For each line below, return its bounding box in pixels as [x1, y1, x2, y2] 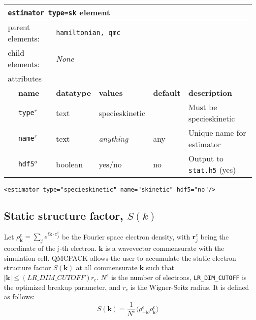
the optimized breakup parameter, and [4, 281, 121, 292]
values [98, 87, 123, 98]
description [188, 87, 232, 98]
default [153, 87, 181, 98]
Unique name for [188, 127, 246, 138]
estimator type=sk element [8, 6, 110, 18]
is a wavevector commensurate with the [105, 243, 224, 253]
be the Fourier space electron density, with [62, 231, 191, 241]
